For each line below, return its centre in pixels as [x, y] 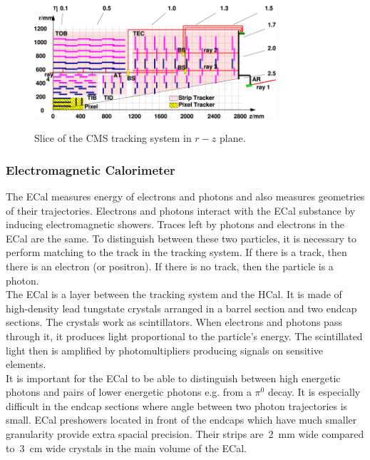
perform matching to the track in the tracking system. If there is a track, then [176, 252]
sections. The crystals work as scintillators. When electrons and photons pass [174, 322]
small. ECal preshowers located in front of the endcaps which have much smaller [181, 420]
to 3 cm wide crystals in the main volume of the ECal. [126, 448]
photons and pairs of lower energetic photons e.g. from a [129, 392]
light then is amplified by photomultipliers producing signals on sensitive [165, 350]
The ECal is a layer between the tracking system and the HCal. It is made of [174, 294]
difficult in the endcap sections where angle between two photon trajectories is [177, 405]
